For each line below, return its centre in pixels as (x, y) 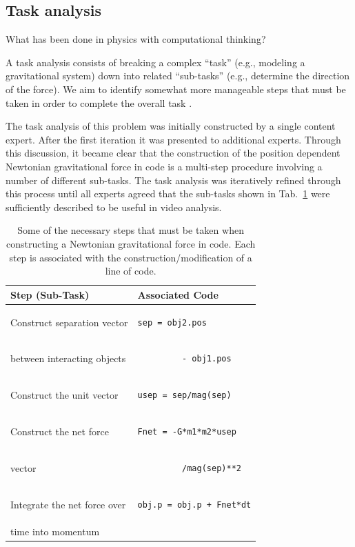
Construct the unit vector (64, 395)
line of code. (131, 271)
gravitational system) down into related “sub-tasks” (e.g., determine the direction (178, 76)
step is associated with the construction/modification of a (131, 257)
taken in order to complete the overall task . (99, 102)
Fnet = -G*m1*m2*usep (187, 432)
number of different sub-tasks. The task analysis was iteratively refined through (173, 180)
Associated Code (178, 294)
